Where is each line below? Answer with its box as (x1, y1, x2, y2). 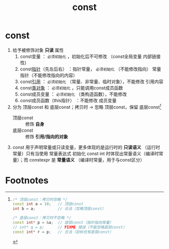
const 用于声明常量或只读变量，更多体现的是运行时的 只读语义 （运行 (12, 144, 156, 150)
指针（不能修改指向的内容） (20, 72, 78, 78)
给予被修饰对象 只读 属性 (12, 47, 64, 53)
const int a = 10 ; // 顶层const (12, 202, 84, 207)
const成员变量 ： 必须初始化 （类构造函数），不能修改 (20, 91, 127, 97)
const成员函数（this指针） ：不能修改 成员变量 (20, 97, 117, 103)
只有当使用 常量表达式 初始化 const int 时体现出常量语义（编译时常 (26, 150, 163, 156)
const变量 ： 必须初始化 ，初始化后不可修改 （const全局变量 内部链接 (20, 53, 161, 59)
